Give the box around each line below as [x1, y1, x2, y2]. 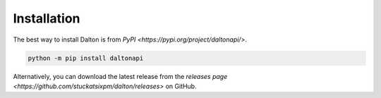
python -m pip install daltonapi [28, 54, 144, 62]
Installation [13, 11, 80, 26]
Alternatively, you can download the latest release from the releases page [13, 72, 228, 80]
